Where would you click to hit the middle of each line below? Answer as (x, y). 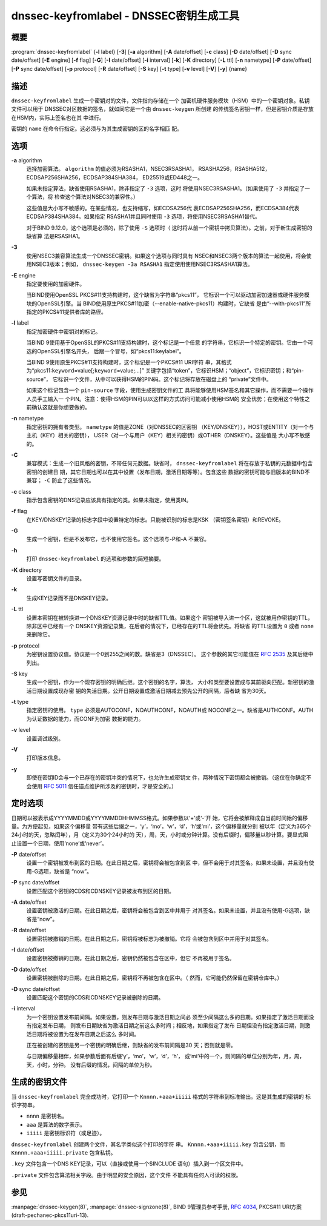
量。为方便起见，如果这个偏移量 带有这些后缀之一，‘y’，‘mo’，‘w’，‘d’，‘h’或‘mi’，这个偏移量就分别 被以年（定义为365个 (161, 826)
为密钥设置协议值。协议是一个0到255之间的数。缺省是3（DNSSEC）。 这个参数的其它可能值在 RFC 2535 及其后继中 (170, 654)
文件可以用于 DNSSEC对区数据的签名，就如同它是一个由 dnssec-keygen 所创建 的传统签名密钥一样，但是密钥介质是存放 (163, 109)
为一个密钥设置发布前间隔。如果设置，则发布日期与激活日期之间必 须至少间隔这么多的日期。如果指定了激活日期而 (167, 1017)
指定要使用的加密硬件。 (55, 283)
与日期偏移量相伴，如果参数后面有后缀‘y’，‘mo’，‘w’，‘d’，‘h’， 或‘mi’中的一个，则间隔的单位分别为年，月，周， (166, 1056)
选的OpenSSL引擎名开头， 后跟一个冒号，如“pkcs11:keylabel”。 (105, 351)
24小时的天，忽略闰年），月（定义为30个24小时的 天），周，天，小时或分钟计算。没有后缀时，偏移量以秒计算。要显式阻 (160, 835)
